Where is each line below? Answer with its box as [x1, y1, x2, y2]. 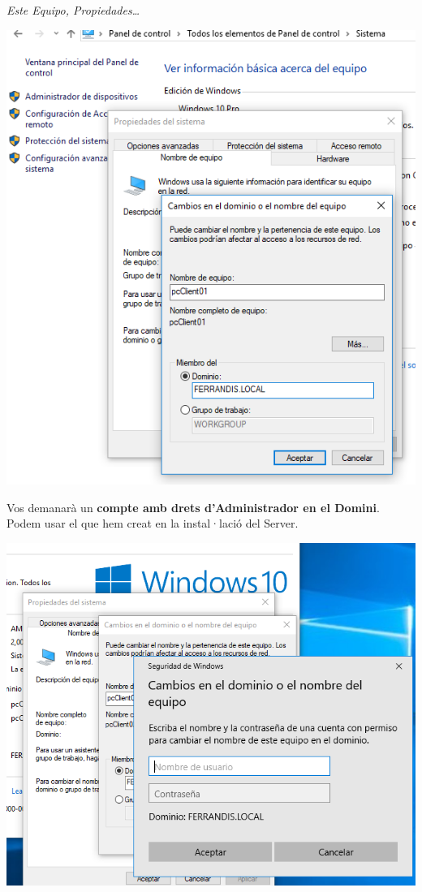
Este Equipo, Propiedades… [6, 2, 140, 18]
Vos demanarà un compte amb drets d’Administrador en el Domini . [6, 498, 380, 515]
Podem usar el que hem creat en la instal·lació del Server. [6, 515, 299, 532]
